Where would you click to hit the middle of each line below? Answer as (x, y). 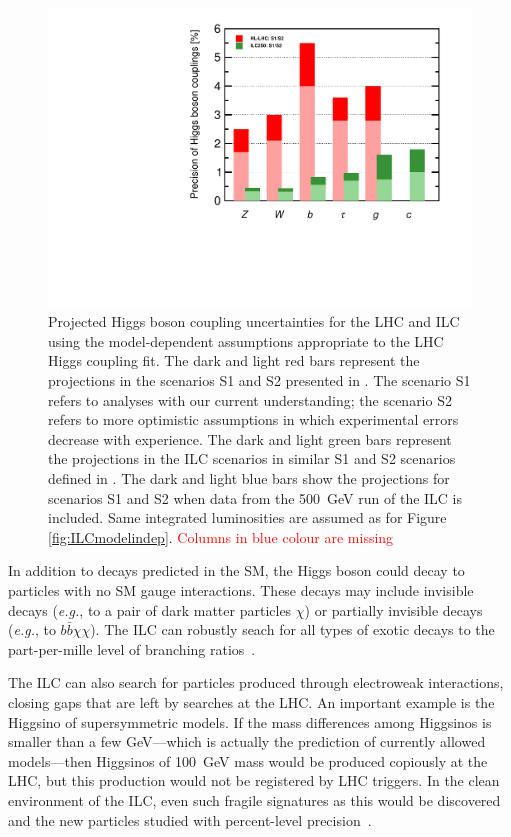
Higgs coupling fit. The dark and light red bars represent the (234, 360)
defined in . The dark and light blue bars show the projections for (249, 478)
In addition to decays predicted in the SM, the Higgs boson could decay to (236, 570)
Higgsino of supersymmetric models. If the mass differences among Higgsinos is (250, 721)
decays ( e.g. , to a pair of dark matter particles (150, 609)
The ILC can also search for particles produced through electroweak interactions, (256, 682)
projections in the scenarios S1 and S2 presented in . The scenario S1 (259, 380)
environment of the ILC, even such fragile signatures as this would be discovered (254, 799)
